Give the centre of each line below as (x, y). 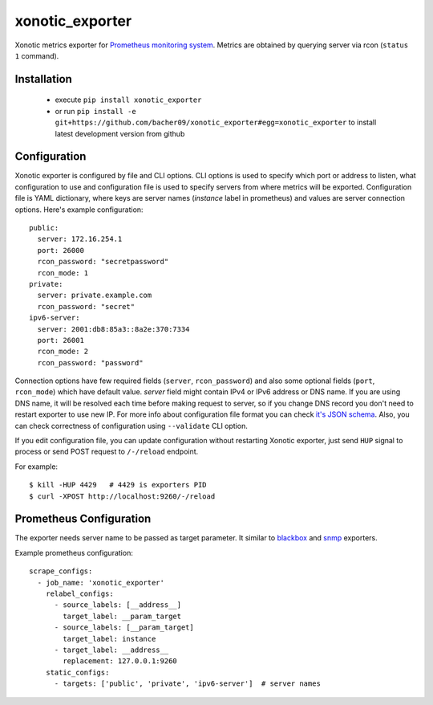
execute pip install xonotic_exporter (128, 100)
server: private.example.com (95, 295)
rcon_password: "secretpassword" (103, 262)
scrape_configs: (61, 571)
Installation (43, 79)
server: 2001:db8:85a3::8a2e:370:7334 (113, 329)
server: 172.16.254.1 (80, 239)
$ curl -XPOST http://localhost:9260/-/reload (122, 496)
